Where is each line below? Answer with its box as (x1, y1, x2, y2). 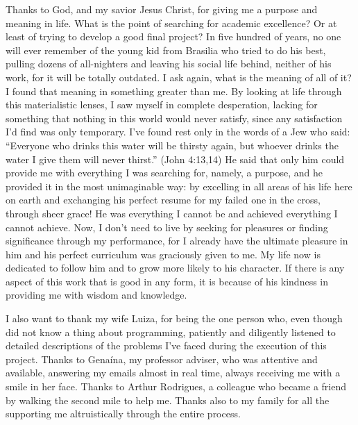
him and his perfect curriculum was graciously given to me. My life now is (6, 247, 321, 261)
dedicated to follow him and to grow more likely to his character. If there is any (6, 260, 345, 275)
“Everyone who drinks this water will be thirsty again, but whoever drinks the (6, 137, 339, 152)
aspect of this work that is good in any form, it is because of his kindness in (6, 274, 329, 288)
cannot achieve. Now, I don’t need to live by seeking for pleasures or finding (6, 219, 328, 234)
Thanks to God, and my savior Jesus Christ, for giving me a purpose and (6, 2, 318, 16)
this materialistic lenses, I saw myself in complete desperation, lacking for (6, 97, 318, 112)
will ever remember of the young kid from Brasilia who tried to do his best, (6, 42, 326, 57)
